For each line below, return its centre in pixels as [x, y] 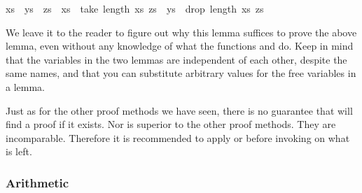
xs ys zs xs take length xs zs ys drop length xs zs [135, 8]
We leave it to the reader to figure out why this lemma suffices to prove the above [181, 32]
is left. [19, 151]
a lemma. [25, 86]
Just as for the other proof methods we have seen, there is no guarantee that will [179, 110]
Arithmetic [37, 182]
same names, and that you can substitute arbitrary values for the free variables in [181, 73]
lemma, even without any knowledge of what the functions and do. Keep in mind [180, 46]
